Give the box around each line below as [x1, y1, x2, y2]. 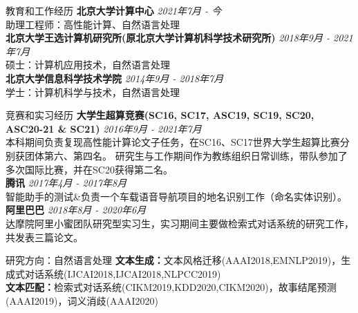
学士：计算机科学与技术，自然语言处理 [6, 84, 180, 99]
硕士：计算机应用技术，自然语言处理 [6, 57, 170, 72]
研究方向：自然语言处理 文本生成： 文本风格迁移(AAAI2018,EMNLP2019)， [6, 253, 341, 267]
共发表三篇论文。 [6, 229, 83, 244]
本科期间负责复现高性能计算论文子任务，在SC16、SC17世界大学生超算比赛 [6, 135, 340, 149]
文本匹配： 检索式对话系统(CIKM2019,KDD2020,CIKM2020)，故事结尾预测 [6, 280, 337, 294]
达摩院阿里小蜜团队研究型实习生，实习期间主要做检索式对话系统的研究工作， [6, 216, 354, 230]
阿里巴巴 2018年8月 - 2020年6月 [6, 202, 147, 217]
